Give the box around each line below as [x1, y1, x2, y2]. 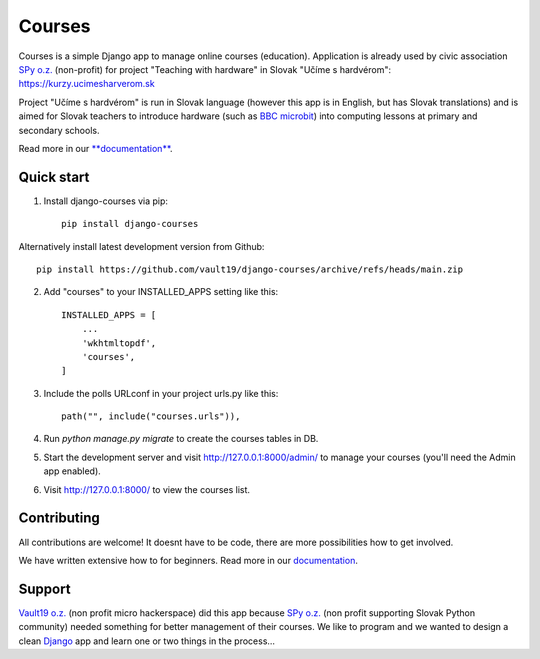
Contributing [18, 510, 100, 527]
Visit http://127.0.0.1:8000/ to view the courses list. [43, 483, 250, 495]
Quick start [18, 168, 90, 185]
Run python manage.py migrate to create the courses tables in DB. [43, 433, 319, 445]
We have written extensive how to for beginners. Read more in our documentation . [18, 554, 359, 566]
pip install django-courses [61, 218, 199, 230]
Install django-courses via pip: [43, 195, 169, 207]
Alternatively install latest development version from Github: [18, 240, 265, 252]
